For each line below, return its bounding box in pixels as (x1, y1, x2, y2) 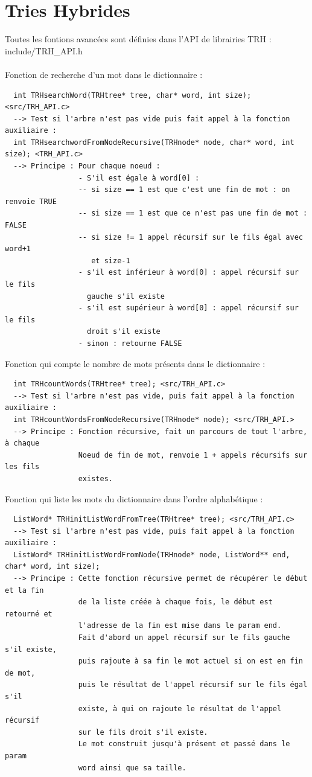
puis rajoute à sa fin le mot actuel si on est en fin (78, 657, 303, 666)
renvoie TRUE (5, 197, 57, 206)
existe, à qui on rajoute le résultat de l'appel (78, 704, 282, 713)
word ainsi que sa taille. (78, 763, 186, 772)
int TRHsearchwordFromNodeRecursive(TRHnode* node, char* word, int (13, 138, 294, 147)
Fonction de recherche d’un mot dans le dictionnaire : (5, 68, 203, 80)
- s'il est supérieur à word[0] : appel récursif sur (78, 304, 299, 313)
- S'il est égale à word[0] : (78, 173, 200, 182)
